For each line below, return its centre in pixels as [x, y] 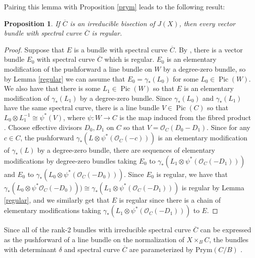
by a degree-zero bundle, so [204, 68]
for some [186, 78]
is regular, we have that [192, 174]
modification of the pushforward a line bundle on [78, 68]
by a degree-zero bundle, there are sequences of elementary [126, 150]
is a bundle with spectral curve [121, 49]
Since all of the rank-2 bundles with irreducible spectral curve [97, 230]
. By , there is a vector [209, 49]
